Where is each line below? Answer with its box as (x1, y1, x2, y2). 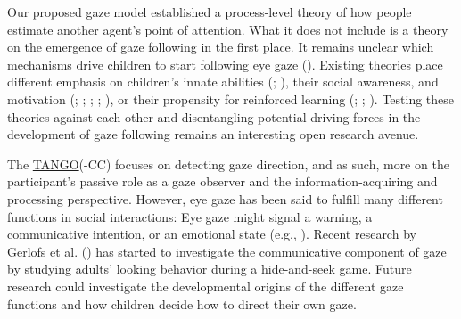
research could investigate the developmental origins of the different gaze (7, 276, 404, 295)
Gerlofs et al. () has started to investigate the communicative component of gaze (7, 241, 447, 260)
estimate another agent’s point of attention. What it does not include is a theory (7, 20, 449, 38)
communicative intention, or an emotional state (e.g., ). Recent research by (7, 225, 416, 243)
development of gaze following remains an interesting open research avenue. (7, 125, 419, 143)
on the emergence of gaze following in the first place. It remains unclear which (7, 37, 434, 56)
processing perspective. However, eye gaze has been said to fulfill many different (7, 189, 443, 208)
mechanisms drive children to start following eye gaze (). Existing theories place (7, 54, 443, 73)
